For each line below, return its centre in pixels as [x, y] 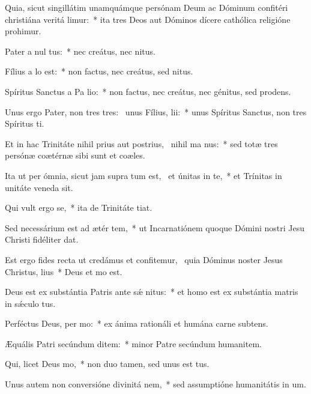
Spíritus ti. [25, 123]
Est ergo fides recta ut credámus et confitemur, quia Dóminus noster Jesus [144, 259]
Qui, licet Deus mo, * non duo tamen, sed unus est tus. [107, 364]
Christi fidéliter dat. [42, 239]
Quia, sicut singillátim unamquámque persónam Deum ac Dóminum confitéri [146, 7]
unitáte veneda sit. [39, 187]
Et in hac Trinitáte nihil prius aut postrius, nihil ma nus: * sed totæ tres [141, 143]
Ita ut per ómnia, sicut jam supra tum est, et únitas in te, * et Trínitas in [143, 175]
